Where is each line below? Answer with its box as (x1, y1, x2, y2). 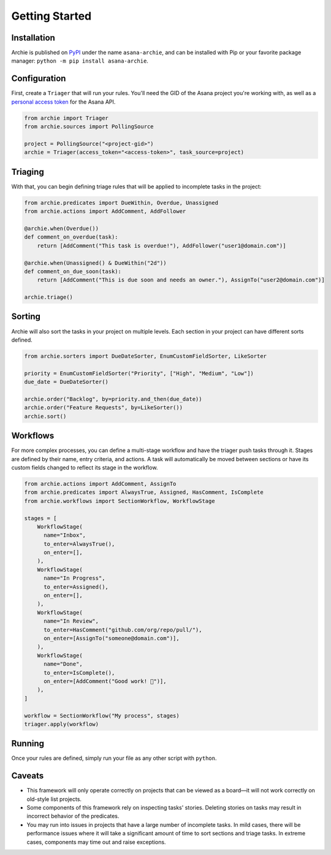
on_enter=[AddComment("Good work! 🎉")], (44, 678, 167, 684)
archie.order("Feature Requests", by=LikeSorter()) (24, 404, 183, 411)
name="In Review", (44, 618, 99, 625)
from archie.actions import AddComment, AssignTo (24, 480, 177, 487)
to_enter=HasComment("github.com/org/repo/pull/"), (44, 626, 202, 633)
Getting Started (11, 9, 92, 23)
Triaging (11, 166, 44, 177)
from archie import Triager (24, 114, 108, 121)
